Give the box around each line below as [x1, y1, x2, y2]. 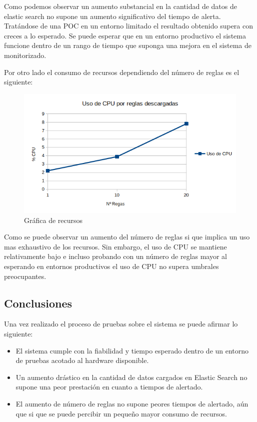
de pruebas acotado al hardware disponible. [15, 355, 149, 365]
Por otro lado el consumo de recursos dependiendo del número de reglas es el [4, 66, 239, 77]
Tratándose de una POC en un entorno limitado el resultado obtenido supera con [4, 20, 253, 31]
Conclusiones [4, 295, 72, 310]
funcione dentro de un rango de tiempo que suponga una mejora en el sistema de [4, 40, 252, 50]
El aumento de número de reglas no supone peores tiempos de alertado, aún [15, 398, 248, 408]
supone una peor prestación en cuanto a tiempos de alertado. [15, 381, 203, 392]
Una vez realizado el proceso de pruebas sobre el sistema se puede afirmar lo [4, 318, 238, 329]
